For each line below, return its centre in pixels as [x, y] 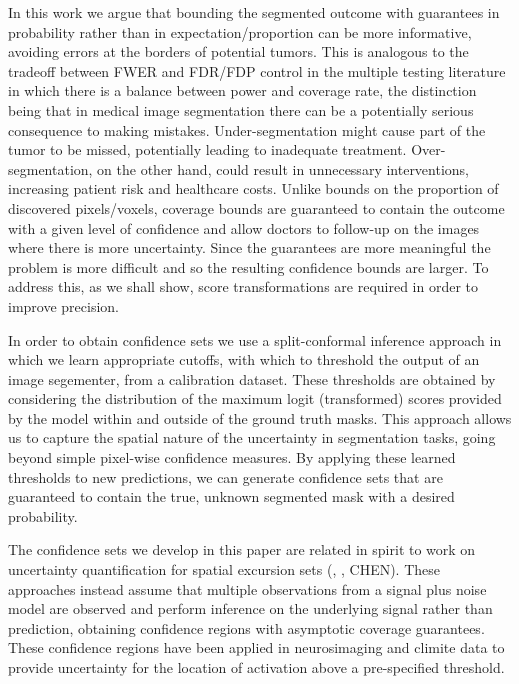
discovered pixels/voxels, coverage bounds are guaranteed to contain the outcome [256, 207]
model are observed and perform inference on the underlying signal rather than [250, 608]
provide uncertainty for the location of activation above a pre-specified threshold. [256, 667]
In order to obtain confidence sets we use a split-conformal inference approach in [255, 339]
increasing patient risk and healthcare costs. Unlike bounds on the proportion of [253, 188]
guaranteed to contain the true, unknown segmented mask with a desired [231, 496]
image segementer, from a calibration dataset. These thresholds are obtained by [252, 378]
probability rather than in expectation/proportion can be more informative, [240, 31]
